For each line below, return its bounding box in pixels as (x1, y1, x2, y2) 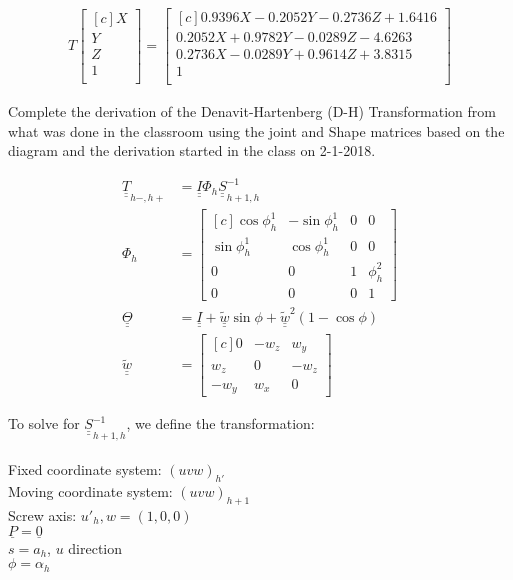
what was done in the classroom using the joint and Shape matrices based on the (8, 120, 505, 141)
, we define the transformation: (126, 413, 315, 434)
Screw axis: (8, 504, 77, 525)
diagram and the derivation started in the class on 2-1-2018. (8, 140, 376, 161)
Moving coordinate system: (8, 481, 173, 502)
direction (68, 537, 123, 558)
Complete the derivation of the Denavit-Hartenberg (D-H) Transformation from (8, 101, 496, 122)
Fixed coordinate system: (8, 459, 162, 480)
